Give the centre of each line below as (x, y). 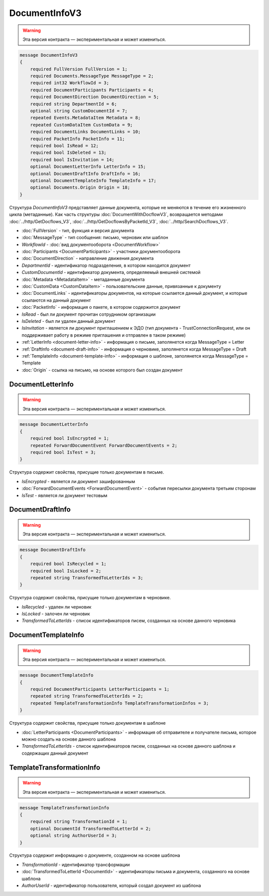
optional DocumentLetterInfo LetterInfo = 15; (88, 167)
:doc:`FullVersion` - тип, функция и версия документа (78, 230)
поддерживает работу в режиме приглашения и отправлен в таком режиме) (104, 335)
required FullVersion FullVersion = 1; (79, 69)
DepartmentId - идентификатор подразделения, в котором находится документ (106, 265)
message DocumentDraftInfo (53, 550)
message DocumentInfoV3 (49, 55)
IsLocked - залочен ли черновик (56, 614)
